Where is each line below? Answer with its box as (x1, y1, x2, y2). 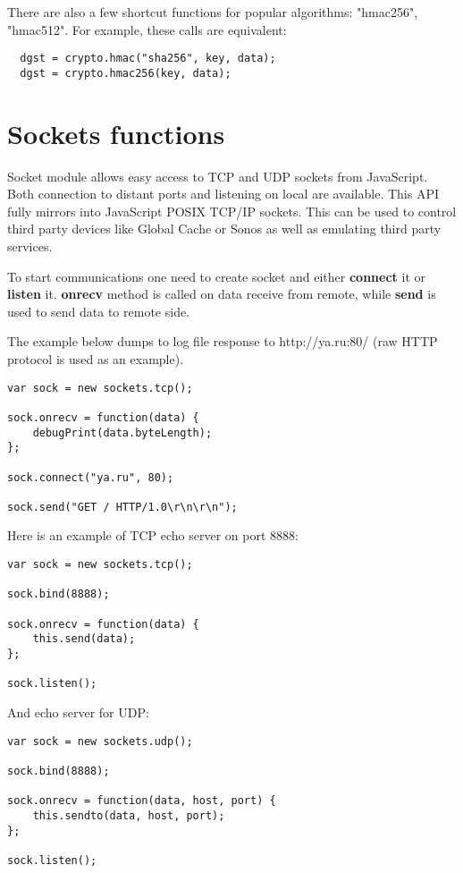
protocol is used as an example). (7, 349, 184, 368)
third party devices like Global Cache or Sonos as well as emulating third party (7, 219, 442, 238)
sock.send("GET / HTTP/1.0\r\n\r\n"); (7, 500, 238, 513)
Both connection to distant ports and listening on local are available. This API (7, 184, 440, 203)
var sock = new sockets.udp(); (7, 734, 193, 748)
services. (7, 237, 53, 255)
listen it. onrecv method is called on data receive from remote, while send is (7, 284, 436, 303)
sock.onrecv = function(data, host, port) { (7, 794, 276, 808)
